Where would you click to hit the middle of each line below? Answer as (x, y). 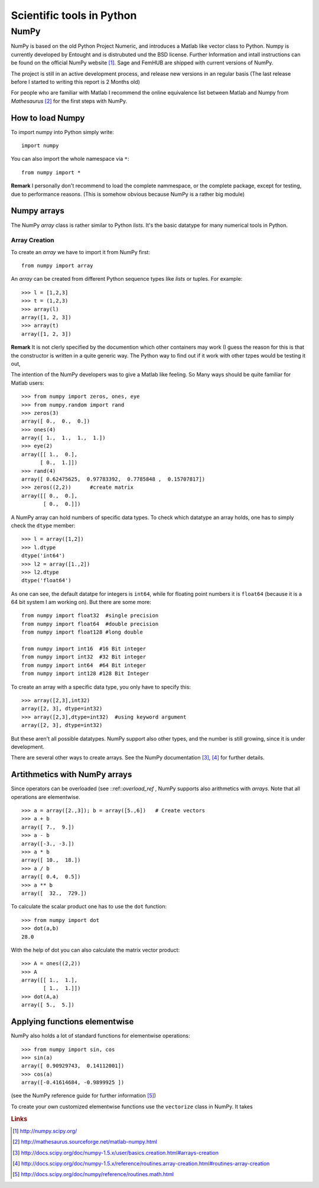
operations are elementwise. (45, 797)
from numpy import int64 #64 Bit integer (84, 665)
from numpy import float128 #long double (82, 632)
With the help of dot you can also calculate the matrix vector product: (95, 950)
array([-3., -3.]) (48, 843)
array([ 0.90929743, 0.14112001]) (73, 1066)
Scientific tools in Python (74, 15)
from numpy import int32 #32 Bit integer (84, 657)
